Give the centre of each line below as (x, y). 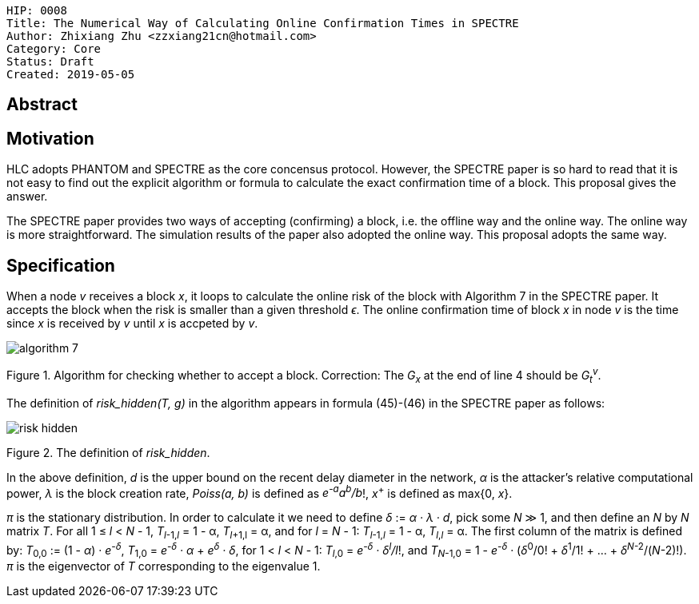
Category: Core (54, 49)
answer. (27, 197)
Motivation (50, 138)
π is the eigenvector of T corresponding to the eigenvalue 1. (164, 566)
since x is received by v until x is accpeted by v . (132, 324)
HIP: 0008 (37, 10)
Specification (61, 265)
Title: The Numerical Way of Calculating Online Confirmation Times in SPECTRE (263, 23)
